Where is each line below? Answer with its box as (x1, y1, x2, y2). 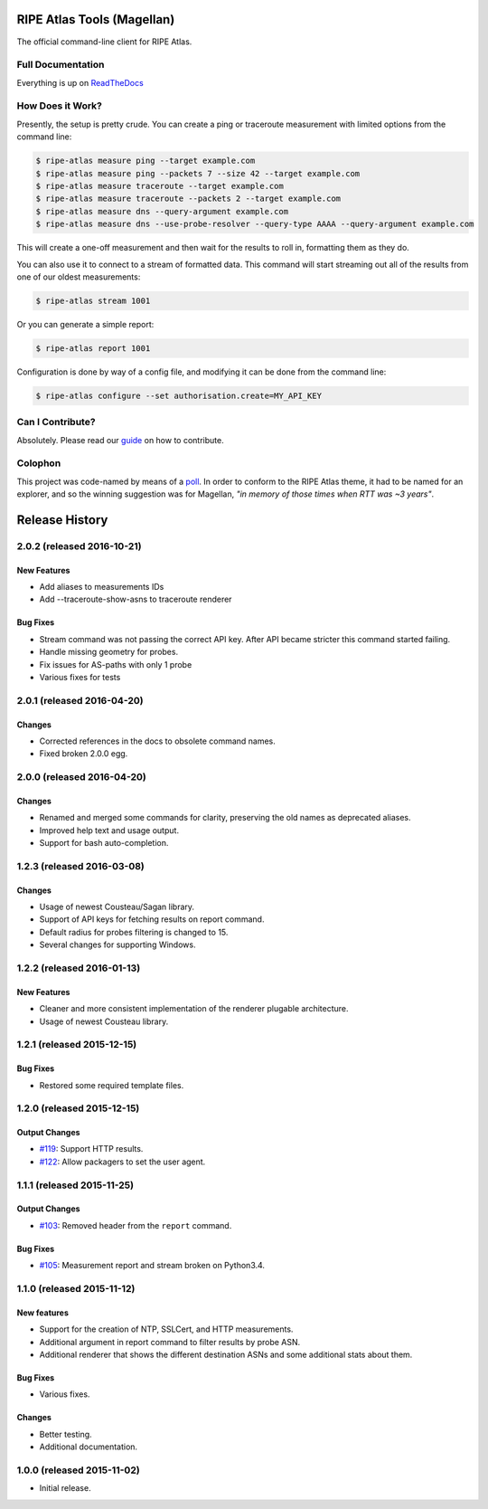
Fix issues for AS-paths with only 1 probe (39, 659, 192, 669)
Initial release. (39, 1483, 91, 1494)
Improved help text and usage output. (39, 824, 180, 836)
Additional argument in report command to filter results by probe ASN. (39, 1336, 301, 1347)
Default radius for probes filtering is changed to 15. (39, 926, 229, 937)
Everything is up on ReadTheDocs (16, 77, 144, 88)
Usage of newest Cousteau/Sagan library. (39, 901, 194, 913)
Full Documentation (16, 59, 105, 71)
